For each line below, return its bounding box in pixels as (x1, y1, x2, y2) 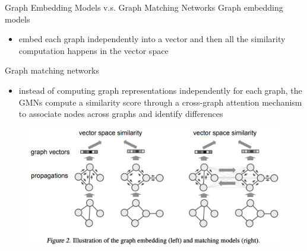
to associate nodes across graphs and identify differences (18, 107, 223, 120)
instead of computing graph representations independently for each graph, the (18, 84, 302, 96)
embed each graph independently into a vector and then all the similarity (18, 33, 286, 45)
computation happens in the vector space (18, 44, 169, 56)
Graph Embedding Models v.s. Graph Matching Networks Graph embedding (5, 1, 283, 13)
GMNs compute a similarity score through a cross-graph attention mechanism (18, 96, 302, 108)
